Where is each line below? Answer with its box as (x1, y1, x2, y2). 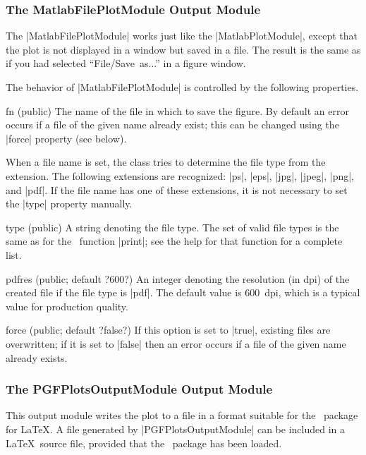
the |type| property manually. (6, 196, 133, 211)
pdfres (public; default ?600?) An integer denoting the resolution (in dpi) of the (6, 271, 350, 286)
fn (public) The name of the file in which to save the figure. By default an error (6, 103, 349, 118)
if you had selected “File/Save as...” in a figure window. (6, 56, 246, 71)
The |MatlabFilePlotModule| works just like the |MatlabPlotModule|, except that (6, 28, 358, 43)
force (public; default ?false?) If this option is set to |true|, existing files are (6, 322, 331, 337)
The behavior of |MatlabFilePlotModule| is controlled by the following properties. (6, 80, 359, 94)
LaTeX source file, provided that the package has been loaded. (6, 435, 282, 450)
